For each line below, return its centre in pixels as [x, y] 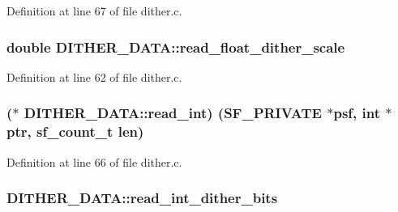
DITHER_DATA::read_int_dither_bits [142, 198]
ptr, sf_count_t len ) [75, 131]
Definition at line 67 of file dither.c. [94, 11]
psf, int [357, 113]
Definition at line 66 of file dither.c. [94, 161]
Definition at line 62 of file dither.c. [94, 76]
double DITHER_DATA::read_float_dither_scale [176, 47]
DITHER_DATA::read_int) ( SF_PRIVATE [173, 113]
